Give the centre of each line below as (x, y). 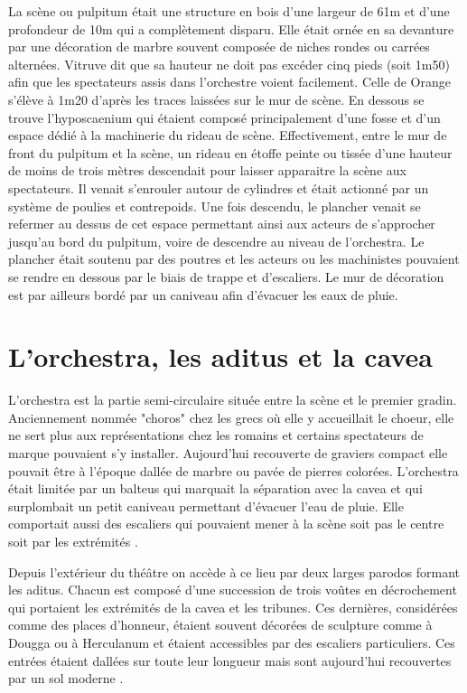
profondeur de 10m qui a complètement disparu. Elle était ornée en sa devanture (231, 28)
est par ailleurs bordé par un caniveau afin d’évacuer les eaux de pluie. (203, 294)
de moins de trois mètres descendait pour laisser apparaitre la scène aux (207, 170)
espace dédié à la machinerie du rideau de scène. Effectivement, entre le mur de (228, 135)
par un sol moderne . (66, 678)
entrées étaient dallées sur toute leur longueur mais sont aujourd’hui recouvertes (230, 660)
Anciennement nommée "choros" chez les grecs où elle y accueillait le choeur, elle (231, 417)
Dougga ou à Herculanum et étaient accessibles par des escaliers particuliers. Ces (232, 642)
